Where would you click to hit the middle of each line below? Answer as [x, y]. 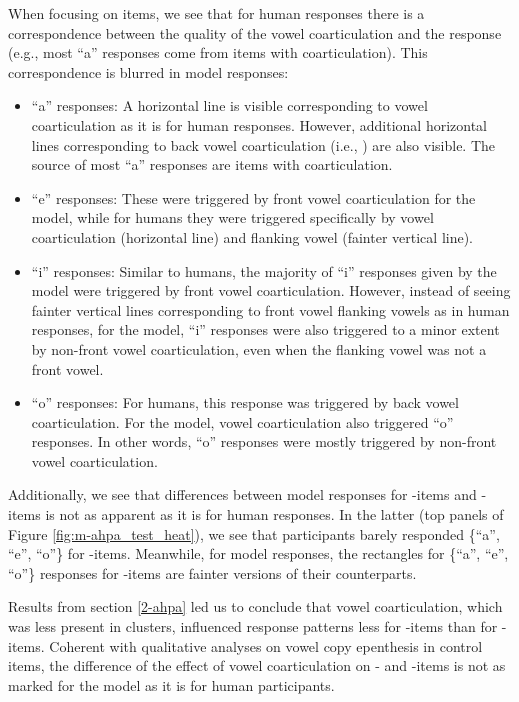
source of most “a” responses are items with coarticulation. [212, 164]
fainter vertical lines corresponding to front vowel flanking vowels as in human [270, 309]
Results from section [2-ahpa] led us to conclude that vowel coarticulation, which [255, 606]
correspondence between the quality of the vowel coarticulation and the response [255, 32]
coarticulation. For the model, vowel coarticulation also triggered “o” [242, 421]
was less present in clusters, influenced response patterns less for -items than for [253, 626]
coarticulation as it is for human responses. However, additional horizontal [259, 124]
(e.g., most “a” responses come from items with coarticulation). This [218, 52]
